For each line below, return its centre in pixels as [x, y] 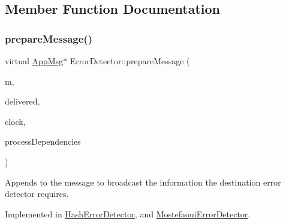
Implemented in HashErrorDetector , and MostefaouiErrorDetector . [128, 213]
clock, [15, 121]
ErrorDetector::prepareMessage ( [130, 61]
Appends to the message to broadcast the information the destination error [143, 182]
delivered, [22, 101]
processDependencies [43, 141]
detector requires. [37, 194]
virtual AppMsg [34, 61]
